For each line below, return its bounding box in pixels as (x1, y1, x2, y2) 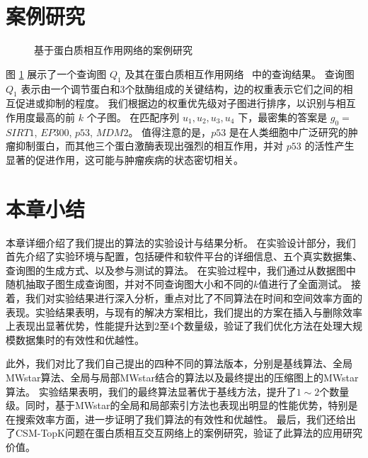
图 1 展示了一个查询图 (6, 66, 107, 81)
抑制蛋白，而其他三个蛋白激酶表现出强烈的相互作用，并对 (15, 138, 283, 153)
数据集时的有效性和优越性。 (15, 332, 144, 347)
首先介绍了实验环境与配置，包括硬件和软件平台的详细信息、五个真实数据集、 (6, 249, 362, 264)
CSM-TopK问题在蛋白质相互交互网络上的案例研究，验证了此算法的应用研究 (15, 425, 363, 440)
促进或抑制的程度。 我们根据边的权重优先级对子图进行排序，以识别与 (15, 96, 336, 111)
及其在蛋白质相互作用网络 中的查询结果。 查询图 (125, 66, 355, 81)
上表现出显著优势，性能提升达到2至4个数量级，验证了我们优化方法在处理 (6, 318, 343, 333)
